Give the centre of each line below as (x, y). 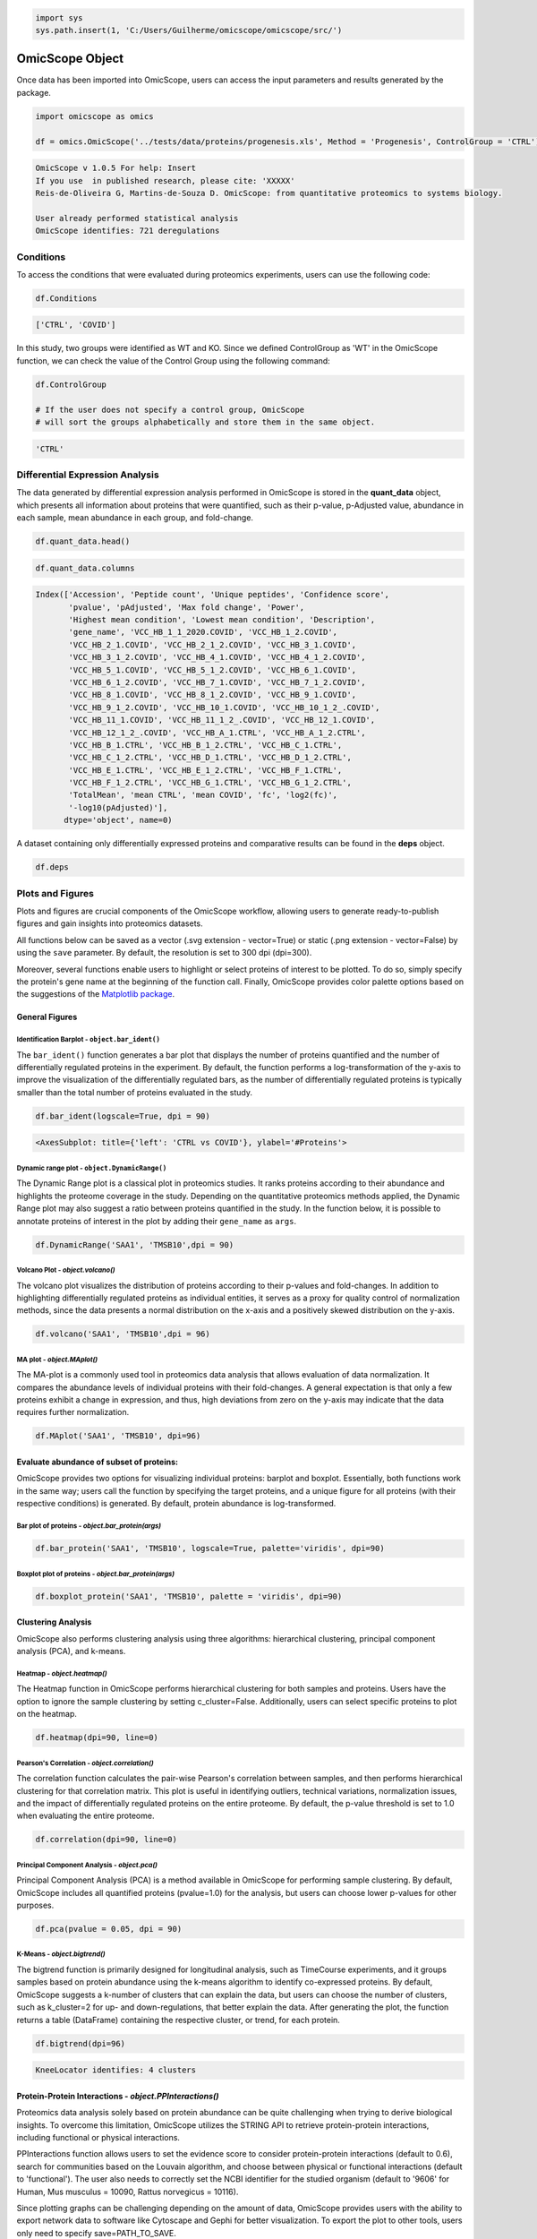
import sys (59, 17)
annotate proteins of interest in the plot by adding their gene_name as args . (157, 1221)
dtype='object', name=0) (119, 820)
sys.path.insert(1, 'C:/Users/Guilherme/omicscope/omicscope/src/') (189, 30)
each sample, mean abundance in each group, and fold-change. (135, 518)
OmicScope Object (70, 59)
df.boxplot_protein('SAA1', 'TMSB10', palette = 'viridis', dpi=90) (189, 1596)
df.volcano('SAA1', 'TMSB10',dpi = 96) (123, 1334)
